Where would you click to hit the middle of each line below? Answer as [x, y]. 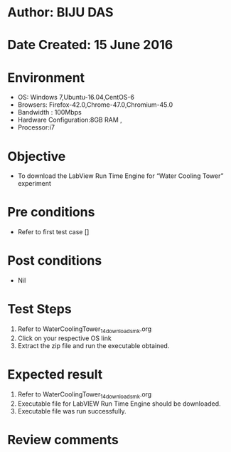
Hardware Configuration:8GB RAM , [70, 120]
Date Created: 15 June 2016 [90, 45]
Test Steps [40, 309]
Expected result [55, 375]
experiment [34, 184]
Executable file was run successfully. [72, 411]
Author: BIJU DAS [60, 12]
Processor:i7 [36, 127]
